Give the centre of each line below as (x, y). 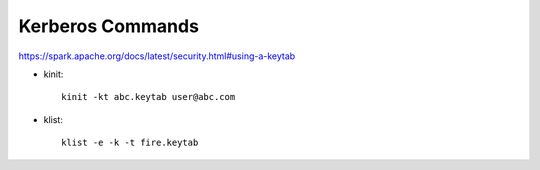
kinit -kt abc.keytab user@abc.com (148, 97)
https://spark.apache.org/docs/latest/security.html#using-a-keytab (157, 56)
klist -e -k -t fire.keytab (130, 143)
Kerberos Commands (109, 26)
